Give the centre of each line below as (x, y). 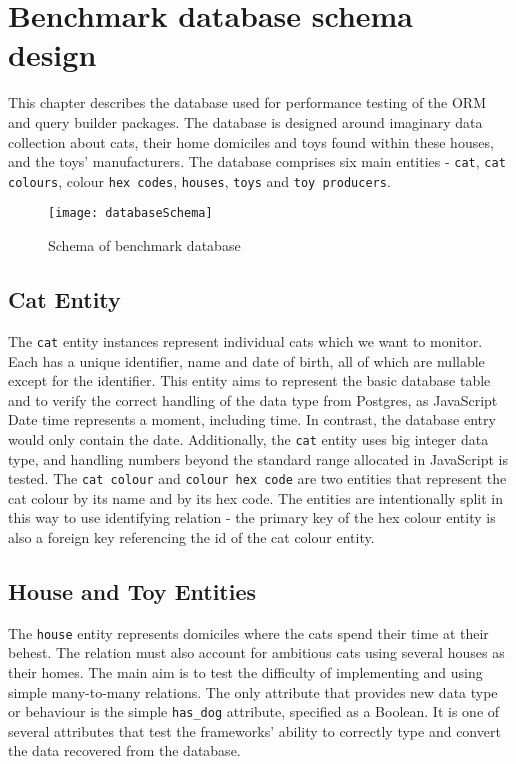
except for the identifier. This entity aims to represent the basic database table (249, 380)
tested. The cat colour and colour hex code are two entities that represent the (257, 478)
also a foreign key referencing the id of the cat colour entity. (191, 536)
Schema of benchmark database (144, 245)
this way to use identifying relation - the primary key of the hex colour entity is (252, 517)
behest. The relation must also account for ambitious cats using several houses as (256, 652)
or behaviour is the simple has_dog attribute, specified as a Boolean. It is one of (254, 711)
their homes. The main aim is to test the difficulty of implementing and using (245, 672)
